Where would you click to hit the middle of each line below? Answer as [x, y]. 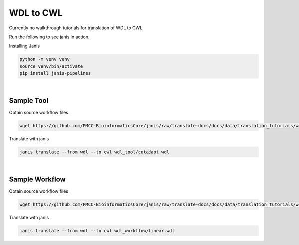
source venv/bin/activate [51, 66]
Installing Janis [24, 46]
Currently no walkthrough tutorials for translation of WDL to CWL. [76, 28]
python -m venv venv [45, 59]
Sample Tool [29, 101]
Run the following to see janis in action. [49, 37]
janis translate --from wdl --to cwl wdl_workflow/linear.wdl [97, 230]
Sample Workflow [37, 179]
